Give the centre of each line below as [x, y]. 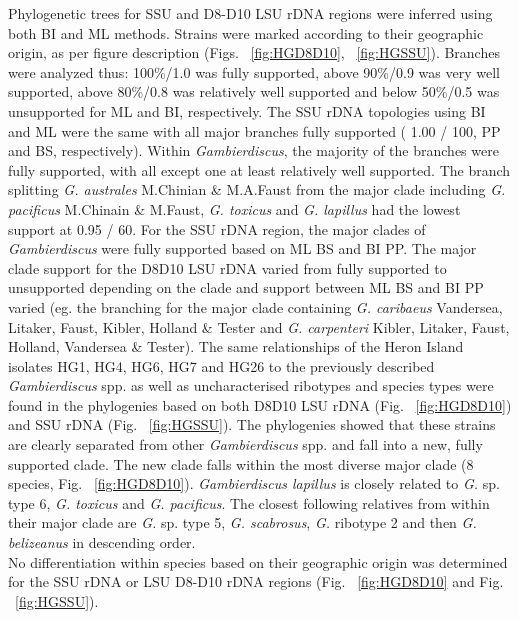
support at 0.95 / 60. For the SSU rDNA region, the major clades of [217, 228]
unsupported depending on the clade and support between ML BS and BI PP [246, 287]
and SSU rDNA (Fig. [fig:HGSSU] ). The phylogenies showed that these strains [252, 424]
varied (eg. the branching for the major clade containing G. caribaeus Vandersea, [255, 306]
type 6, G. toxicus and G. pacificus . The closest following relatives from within [249, 502]
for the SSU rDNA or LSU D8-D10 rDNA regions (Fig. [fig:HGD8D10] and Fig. [256, 581]
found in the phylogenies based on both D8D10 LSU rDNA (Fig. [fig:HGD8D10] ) [260, 404]
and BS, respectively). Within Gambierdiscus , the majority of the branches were [253, 150]
